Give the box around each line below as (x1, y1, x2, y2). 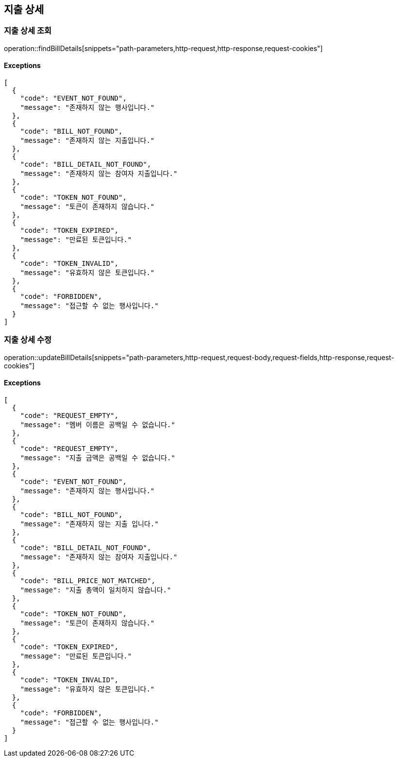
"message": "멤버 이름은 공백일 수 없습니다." (20, 420, 175, 429)
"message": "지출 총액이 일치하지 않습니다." (20, 586, 171, 594)
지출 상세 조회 (4, 26, 52, 36)
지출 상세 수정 (4, 335, 52, 345)
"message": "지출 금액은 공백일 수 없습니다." (20, 453, 175, 462)
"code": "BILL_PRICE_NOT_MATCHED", (20, 576, 155, 585)
